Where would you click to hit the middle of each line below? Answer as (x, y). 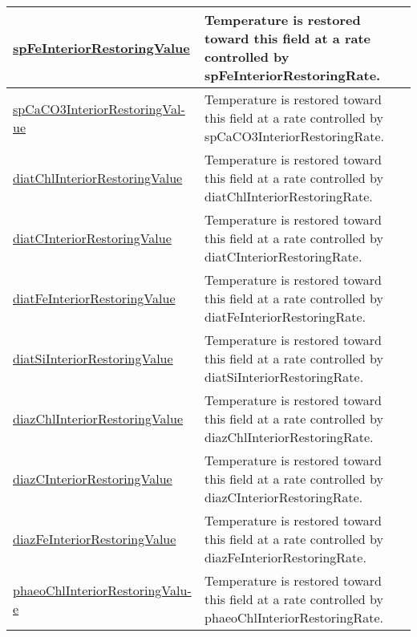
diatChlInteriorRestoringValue (98, 178)
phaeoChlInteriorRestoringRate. (294, 617)
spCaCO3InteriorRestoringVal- (99, 108)
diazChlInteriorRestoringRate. (289, 437)
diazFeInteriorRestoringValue (95, 539)
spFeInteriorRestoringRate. (293, 75)
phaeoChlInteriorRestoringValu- (102, 590)
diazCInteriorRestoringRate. (284, 497)
